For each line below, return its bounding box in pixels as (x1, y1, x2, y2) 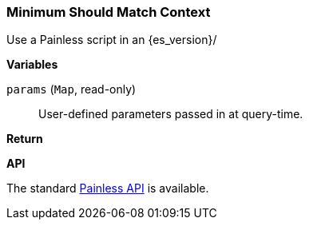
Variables (6, 57, 58, 72)
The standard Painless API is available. (6, 181, 209, 196)
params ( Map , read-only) (6, 82, 137, 97)
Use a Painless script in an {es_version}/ (6, 33, 217, 47)
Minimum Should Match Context (6, 4, 211, 20)
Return (6, 132, 43, 146)
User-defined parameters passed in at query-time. (38, 107, 303, 121)
